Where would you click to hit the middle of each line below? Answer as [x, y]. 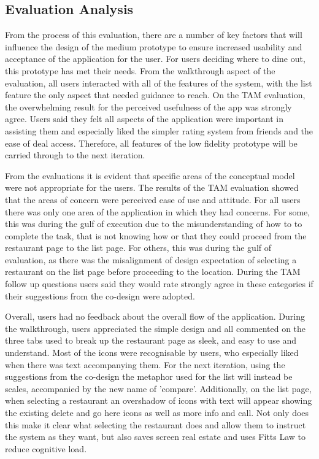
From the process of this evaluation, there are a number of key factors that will [154, 35]
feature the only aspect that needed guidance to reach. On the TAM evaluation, [155, 95]
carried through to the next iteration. [75, 155]
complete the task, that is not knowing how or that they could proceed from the [156, 235]
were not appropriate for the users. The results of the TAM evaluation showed [152, 187]
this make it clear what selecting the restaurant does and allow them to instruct [156, 424]
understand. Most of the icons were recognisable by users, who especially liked [152, 353]
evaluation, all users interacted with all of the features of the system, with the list [159, 83]
